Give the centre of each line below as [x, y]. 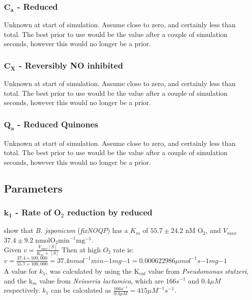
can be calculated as [81, 290]
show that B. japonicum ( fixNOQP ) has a [66, 230]
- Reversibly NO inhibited [71, 65]
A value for [21, 271]
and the [15, 280]
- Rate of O [38, 212]
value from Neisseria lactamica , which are [101, 280]
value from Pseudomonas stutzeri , [198, 271]
